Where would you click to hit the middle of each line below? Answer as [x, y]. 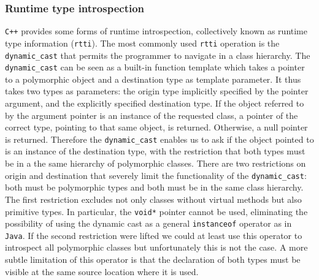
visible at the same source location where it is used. [102, 271]
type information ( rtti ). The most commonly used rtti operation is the [142, 43]
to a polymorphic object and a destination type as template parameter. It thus [153, 79]
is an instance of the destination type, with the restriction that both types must [155, 151]
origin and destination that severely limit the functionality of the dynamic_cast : [156, 175]
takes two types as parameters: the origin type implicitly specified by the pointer [157, 91]
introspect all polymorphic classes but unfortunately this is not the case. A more [156, 247]
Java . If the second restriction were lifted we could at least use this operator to [154, 235]
